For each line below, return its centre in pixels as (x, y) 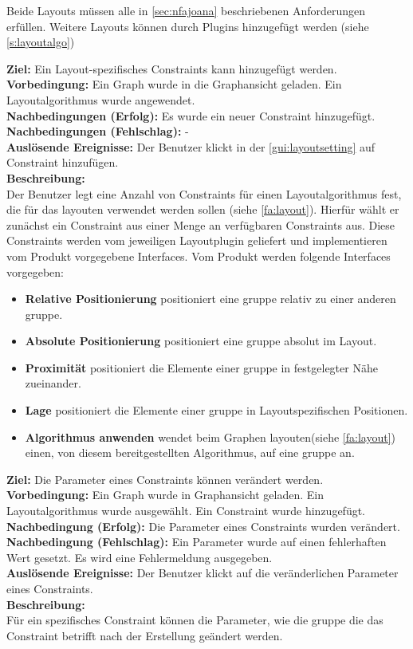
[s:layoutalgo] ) (41, 42)
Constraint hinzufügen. (63, 162)
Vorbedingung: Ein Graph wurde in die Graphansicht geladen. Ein (174, 84)
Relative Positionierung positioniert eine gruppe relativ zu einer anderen (210, 299)
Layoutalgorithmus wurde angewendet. (101, 99)
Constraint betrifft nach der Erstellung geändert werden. (145, 635)
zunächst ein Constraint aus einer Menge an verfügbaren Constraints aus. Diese (201, 224)
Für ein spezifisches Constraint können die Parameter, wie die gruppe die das (195, 620)
